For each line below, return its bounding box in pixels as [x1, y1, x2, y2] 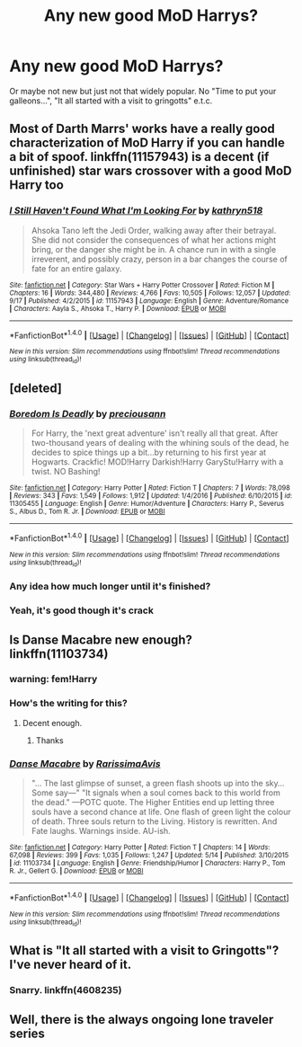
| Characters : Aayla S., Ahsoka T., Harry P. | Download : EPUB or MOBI [9, 304, 226, 313]
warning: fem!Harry [9, 673, 98, 686]
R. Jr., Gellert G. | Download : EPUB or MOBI [9, 866, 144, 876]
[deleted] [9, 381, 63, 395]
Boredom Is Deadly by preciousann [9, 407, 166, 420]
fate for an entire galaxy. [31, 262, 122, 274]
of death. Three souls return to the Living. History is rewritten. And [31, 816, 278, 827]
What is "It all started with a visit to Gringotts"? [9, 943, 280, 958]
